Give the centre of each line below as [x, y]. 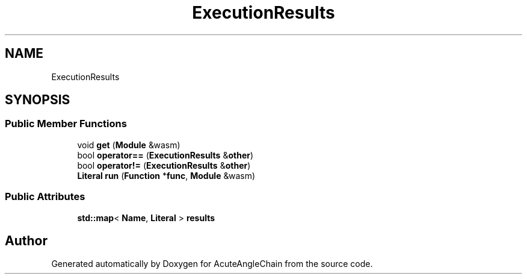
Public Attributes [45, 197]
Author [26, 240]
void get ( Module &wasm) [129, 145]
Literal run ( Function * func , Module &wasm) [166, 175]
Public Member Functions [66, 124]
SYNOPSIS [38, 100]
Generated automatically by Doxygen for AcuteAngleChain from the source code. [212, 264]
